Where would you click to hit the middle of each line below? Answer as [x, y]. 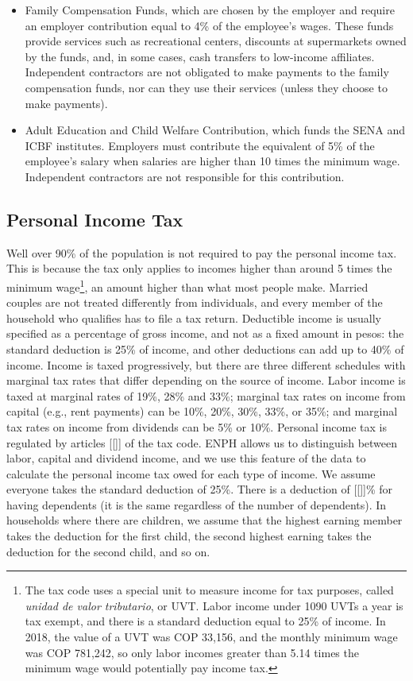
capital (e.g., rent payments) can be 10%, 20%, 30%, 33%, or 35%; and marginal [202, 411]
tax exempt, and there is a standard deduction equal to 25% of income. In [205, 621]
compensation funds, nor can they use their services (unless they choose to [206, 87]
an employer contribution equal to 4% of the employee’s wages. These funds [209, 25]
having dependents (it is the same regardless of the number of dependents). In [197, 504]
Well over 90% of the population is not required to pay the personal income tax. [202, 252]
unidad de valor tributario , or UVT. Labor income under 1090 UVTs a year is [214, 605]
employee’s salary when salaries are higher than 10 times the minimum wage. [212, 161]
